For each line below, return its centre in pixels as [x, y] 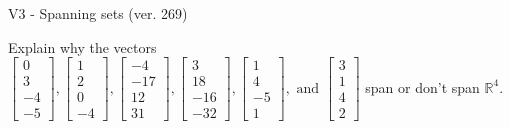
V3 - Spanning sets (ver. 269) [98, 13]
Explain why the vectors [82, 46]
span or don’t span [422, 86]
